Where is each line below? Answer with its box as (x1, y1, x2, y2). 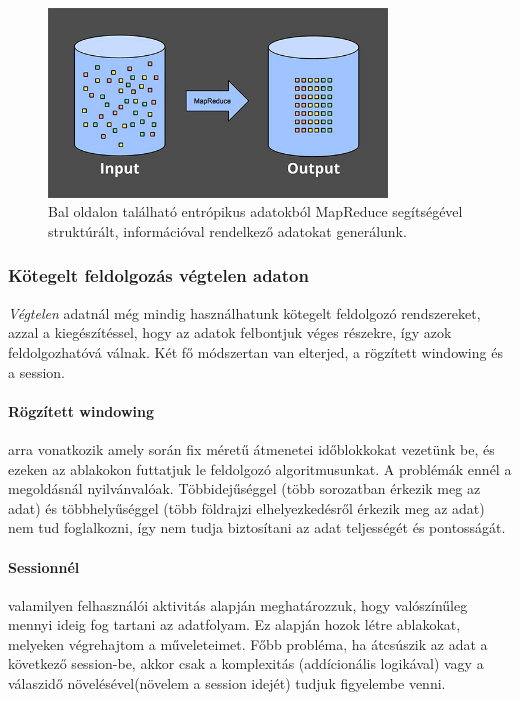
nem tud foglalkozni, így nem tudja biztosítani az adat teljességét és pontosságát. (8, 517, 506, 538)
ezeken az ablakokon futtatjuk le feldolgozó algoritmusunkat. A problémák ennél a (8, 458, 512, 479)
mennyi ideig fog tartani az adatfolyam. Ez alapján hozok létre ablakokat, (8, 614, 461, 635)
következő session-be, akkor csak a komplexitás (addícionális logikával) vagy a (8, 653, 484, 674)
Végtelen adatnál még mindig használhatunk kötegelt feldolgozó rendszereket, (8, 302, 481, 323)
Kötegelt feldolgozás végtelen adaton (8, 263, 309, 288)
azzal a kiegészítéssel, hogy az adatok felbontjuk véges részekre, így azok (8, 322, 452, 343)
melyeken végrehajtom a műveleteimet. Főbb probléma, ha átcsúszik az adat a (8, 633, 488, 654)
